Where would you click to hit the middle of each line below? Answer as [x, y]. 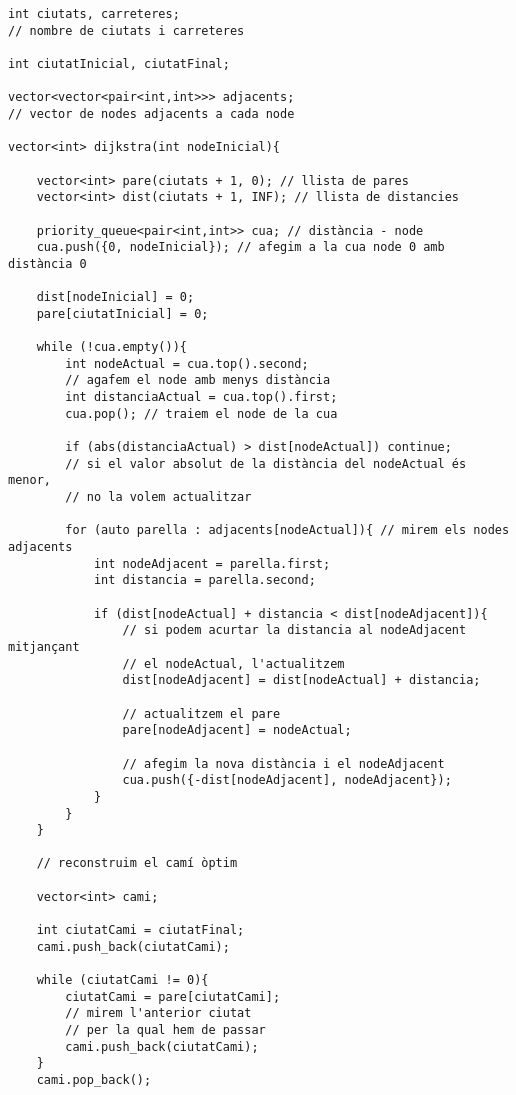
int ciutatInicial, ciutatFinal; [119, 63]
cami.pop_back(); [94, 1080]
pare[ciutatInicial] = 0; [122, 313]
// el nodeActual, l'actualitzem [233, 663]
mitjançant [44, 646]
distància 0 [47, 263]
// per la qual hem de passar [165, 1030]
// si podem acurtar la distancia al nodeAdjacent [294, 630]
